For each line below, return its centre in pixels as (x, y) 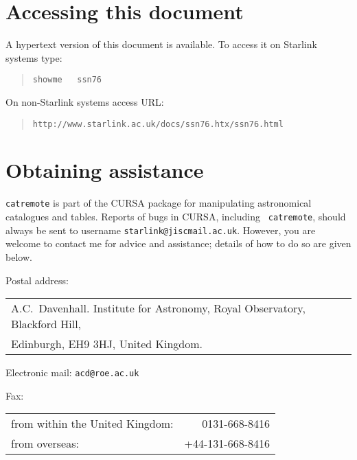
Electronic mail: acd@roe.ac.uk (72, 372)
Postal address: (37, 280)
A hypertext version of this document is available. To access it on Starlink (161, 44)
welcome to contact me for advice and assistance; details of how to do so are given (178, 243)
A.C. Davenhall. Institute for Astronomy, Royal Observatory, (158, 308)
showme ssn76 (67, 80)
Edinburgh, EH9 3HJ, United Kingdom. (107, 344)
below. (19, 256)
